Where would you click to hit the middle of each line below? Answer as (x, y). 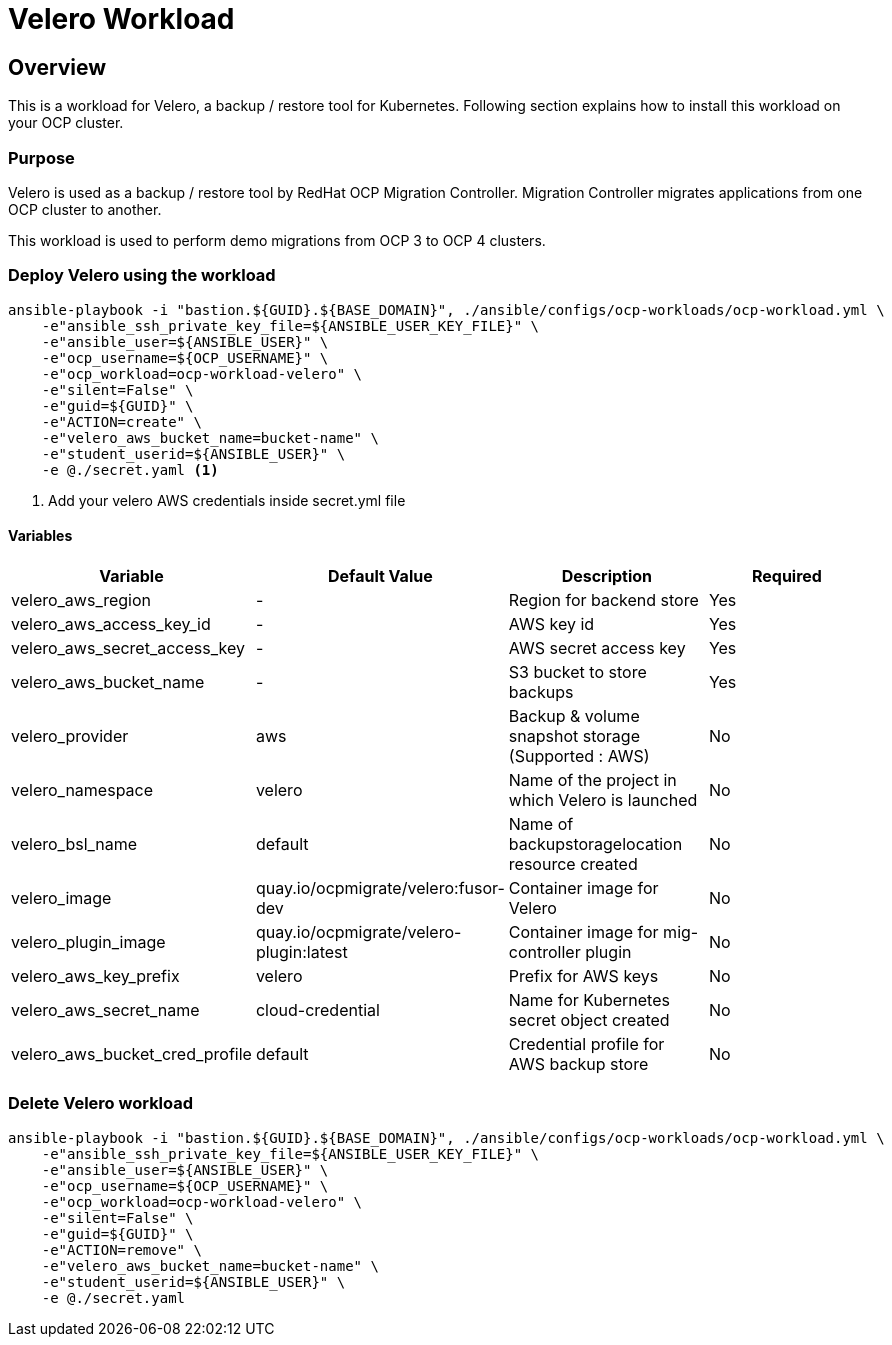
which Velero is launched (603, 799)
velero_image (61, 897)
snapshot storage (574, 735)
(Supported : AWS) (579, 755)
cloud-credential (317, 1009)
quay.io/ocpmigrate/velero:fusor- (380, 887)
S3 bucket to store (577, 671)
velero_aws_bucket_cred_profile (131, 1053)
